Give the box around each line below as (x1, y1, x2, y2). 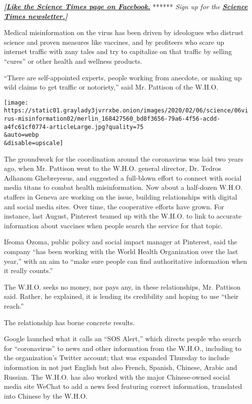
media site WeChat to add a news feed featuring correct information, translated (4, 381, 242, 391)
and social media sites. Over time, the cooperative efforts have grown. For (4, 201, 224, 211)
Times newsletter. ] (4, 11, 68, 21)
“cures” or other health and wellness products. (4, 55, 142, 66)
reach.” (4, 301, 24, 311)
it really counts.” (4, 265, 53, 275)
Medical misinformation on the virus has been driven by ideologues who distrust (4, 27, 244, 37)
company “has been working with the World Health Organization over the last (4, 246, 238, 257)
